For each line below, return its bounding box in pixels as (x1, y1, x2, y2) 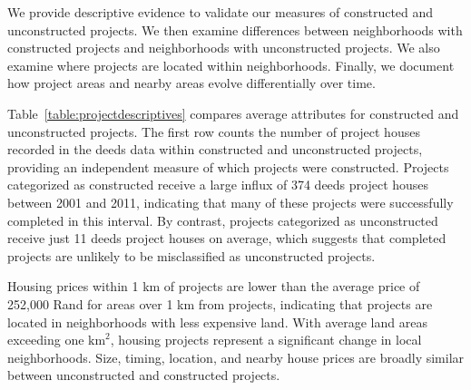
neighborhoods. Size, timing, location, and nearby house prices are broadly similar (7, 347, 465, 366)
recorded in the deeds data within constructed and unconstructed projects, (7, 140, 423, 159)
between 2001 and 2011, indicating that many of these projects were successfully (7, 192, 454, 211)
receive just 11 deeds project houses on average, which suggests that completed (7, 229, 446, 248)
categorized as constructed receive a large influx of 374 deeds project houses (7, 175, 429, 194)
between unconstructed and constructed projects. (7, 366, 280, 385)
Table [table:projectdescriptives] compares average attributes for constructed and (7, 103, 459, 122)
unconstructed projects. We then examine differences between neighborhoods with (7, 20, 463, 39)
